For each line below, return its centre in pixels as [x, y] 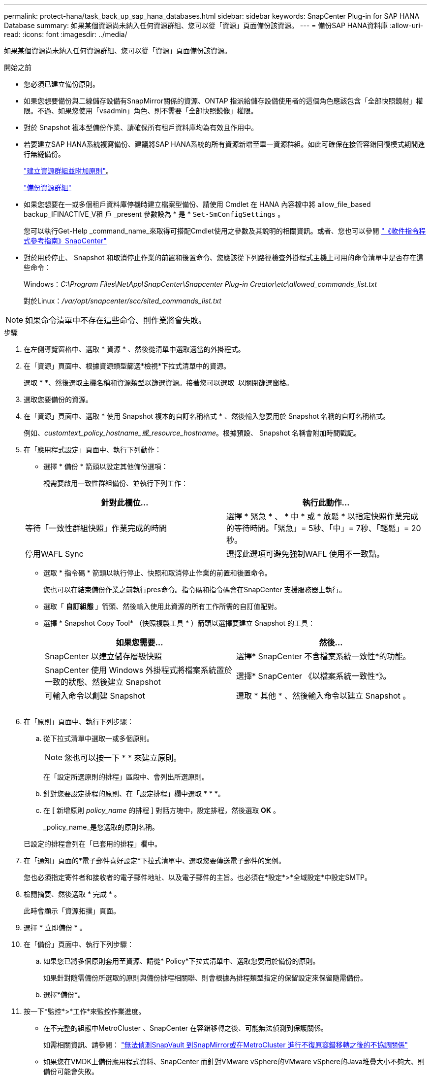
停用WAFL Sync [54, 554]
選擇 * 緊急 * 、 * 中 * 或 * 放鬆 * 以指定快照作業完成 [323, 516]
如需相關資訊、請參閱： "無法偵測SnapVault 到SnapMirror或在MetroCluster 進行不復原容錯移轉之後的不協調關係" [226, 1045]
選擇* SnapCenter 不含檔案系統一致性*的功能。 [323, 656]
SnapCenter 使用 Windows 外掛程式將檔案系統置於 [139, 670]
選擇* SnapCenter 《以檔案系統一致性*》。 [314, 676]
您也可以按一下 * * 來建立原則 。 [123, 758]
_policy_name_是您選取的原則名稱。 [101, 827]
